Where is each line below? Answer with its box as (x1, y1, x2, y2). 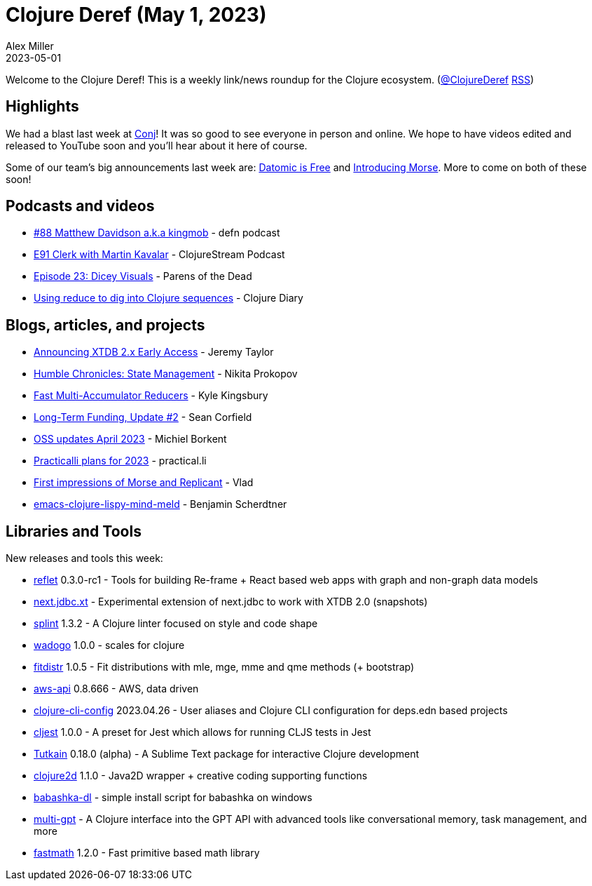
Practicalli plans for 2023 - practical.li (34, 455, 207, 467)
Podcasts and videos (6, 197, 155, 215)
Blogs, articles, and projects (6, 316, 205, 334)
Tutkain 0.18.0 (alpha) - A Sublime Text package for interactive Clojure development (34, 748, 419, 760)
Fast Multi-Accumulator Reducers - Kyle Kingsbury (34, 389, 268, 402)
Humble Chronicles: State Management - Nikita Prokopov (34, 368, 298, 380)
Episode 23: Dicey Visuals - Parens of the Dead (34, 270, 252, 283)
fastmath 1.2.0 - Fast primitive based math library (34, 847, 260, 859)
